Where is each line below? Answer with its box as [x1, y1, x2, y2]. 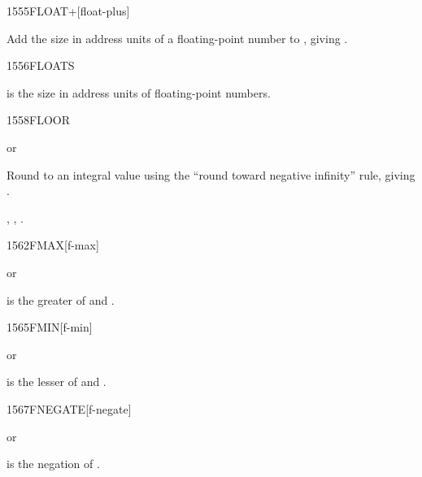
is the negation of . [7, 455, 100, 472]
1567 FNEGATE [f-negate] [7, 400, 132, 417]
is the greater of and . [7, 291, 115, 308]
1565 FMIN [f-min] [7, 319, 93, 336]
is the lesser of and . [7, 373, 107, 390]
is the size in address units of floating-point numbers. [7, 84, 271, 101]
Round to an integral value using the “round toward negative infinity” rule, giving [7, 166, 415, 183]
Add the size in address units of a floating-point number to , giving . [7, 29, 348, 46]
